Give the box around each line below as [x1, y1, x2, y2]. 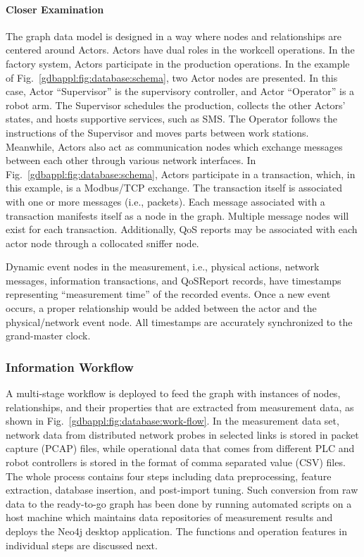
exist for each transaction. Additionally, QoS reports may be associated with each [6, 222, 358, 237]
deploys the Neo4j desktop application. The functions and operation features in [6, 524, 347, 539]
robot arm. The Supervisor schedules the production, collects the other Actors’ [6, 97, 346, 112]
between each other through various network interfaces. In [6, 153, 256, 168]
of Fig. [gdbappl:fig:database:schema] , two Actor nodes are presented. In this [6, 70, 338, 85]
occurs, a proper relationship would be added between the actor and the [6, 301, 317, 315]
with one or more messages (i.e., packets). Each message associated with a [6, 194, 325, 208]
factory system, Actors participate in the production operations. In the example [6, 56, 350, 70]
